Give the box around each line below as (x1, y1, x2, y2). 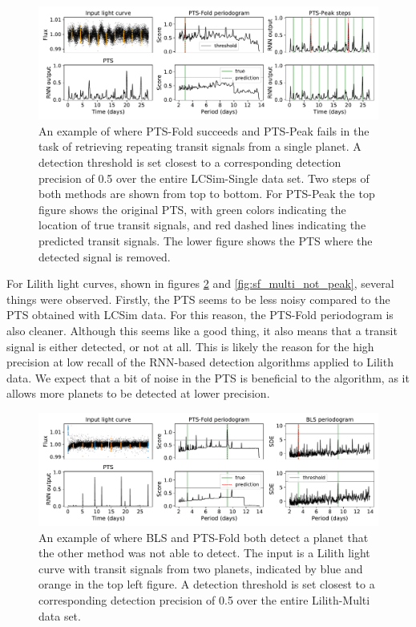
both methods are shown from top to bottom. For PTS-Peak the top (38, 185, 375, 202)
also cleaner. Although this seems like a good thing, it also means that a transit (6, 322, 398, 338)
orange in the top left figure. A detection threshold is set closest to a (38, 576, 375, 593)
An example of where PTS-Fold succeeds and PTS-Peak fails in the (38, 122, 370, 139)
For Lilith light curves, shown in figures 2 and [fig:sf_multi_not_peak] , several (6, 275, 394, 292)
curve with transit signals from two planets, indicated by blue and (38, 560, 363, 576)
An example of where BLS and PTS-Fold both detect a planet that (38, 528, 369, 545)
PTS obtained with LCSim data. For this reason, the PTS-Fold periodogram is (6, 306, 394, 323)
